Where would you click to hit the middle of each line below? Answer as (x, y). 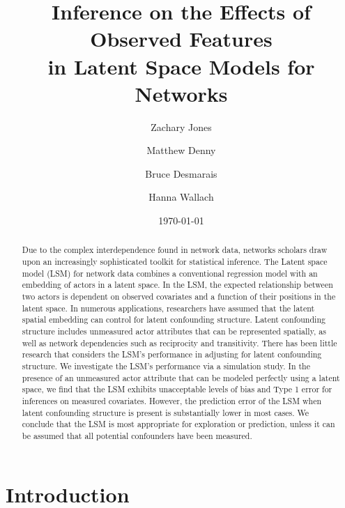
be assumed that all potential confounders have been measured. (137, 435)
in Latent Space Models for (181, 66)
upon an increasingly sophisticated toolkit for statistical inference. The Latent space (175, 262)
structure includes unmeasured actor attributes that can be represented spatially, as (174, 331)
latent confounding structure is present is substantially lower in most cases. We (166, 412)
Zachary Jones (181, 126)
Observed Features (181, 39)
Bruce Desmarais (181, 173)
